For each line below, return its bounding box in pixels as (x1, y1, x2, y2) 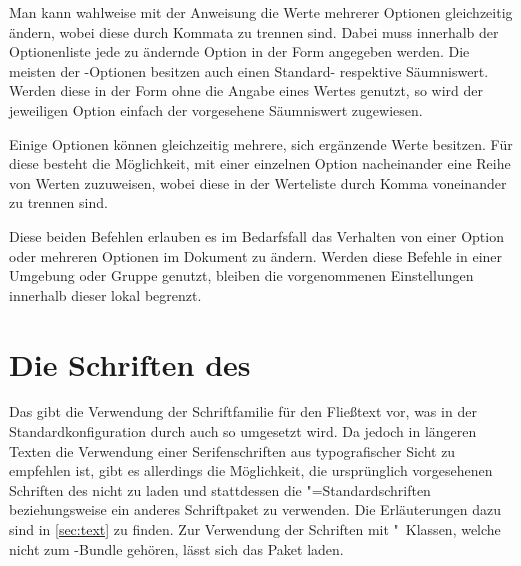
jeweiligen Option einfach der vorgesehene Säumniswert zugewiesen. (9, 99, 423, 120)
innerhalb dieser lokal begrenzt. (9, 284, 202, 305)
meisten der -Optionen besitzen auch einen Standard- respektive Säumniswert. (9, 60, 489, 81)
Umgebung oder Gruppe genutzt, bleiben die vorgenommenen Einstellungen (9, 265, 474, 286)
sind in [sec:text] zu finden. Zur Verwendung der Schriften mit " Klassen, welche (9, 519, 501, 539)
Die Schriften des (9, 343, 251, 384)
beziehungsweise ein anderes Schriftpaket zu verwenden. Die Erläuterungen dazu (9, 499, 501, 520)
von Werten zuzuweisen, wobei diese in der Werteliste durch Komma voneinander (9, 172, 507, 193)
